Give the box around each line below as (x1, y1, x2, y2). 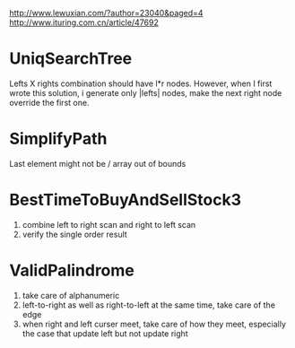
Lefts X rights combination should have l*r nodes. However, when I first (9, 78, 273, 89)
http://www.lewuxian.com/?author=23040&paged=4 (9, 8, 204, 18)
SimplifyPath (9, 129, 108, 149)
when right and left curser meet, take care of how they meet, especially (22, 318, 287, 329)
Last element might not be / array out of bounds (9, 158, 187, 169)
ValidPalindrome (9, 260, 134, 281)
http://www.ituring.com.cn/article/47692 (9, 17, 160, 28)
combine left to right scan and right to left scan (22, 219, 196, 230)
